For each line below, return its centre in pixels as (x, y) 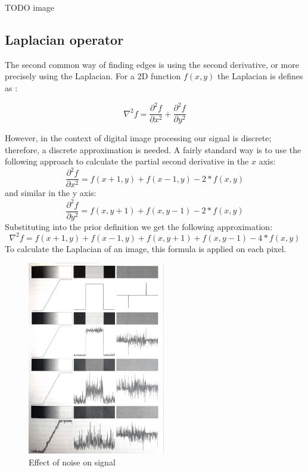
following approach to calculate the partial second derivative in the (127, 161)
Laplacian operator (64, 39)
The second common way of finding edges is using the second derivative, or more (152, 64)
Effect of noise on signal (72, 462)
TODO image (30, 7)
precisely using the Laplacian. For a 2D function (93, 76)
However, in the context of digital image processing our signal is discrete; (138, 138)
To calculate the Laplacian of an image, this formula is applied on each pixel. (146, 248)
